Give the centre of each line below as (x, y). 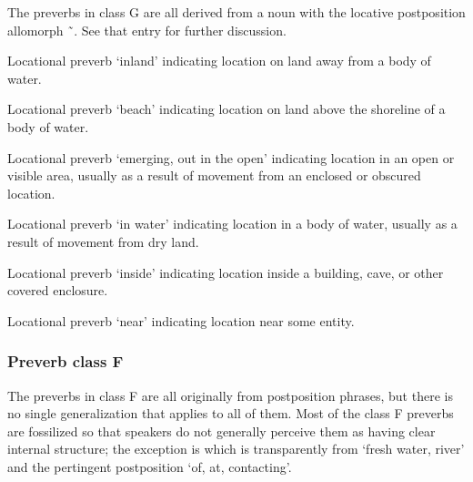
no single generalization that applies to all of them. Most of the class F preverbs (231, 413)
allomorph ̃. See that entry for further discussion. (147, 30)
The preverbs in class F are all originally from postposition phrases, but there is (230, 395)
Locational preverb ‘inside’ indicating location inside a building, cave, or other (226, 272)
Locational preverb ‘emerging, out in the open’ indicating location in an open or (231, 157)
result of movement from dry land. (103, 241)
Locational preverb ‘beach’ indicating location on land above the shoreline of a (226, 109)
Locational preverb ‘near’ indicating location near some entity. (181, 320)
